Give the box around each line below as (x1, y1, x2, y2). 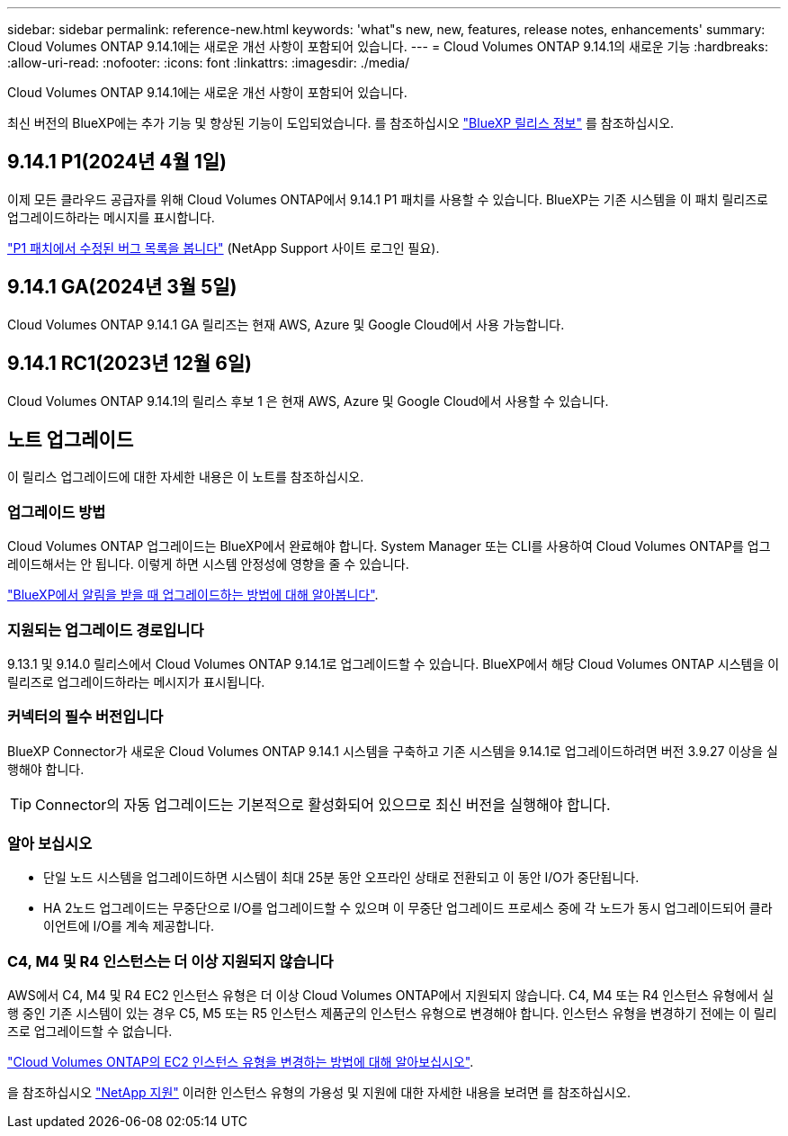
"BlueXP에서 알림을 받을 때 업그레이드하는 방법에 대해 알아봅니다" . (7, 587, 379, 603)
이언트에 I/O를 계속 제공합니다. (43, 918, 214, 934)
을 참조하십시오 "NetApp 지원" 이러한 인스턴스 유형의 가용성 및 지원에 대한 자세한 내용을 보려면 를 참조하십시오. (7, 1085, 631, 1101)
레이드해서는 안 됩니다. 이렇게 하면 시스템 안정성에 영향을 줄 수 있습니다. (7, 556, 409, 573)
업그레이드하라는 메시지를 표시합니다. (7, 209, 215, 225)
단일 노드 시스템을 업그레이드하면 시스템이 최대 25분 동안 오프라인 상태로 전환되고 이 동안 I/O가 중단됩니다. (43, 870, 640, 886)
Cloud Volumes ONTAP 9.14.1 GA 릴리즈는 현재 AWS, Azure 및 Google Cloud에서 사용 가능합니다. (7, 316, 565, 332)
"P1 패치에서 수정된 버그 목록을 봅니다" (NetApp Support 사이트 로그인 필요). (7, 239, 440, 256)
